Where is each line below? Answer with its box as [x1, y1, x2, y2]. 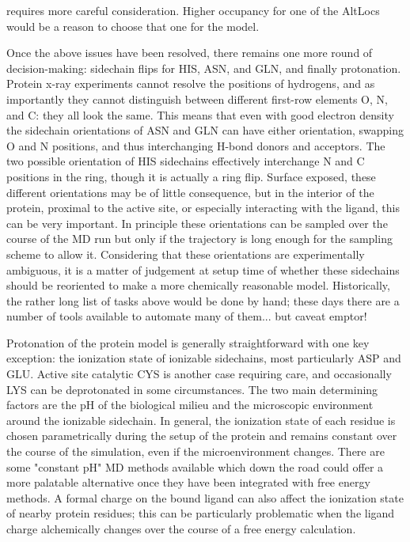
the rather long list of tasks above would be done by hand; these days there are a [6, 292, 400, 309]
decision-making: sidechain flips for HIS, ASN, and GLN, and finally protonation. [6, 59, 401, 76]
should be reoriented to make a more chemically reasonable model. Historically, [6, 277, 390, 294]
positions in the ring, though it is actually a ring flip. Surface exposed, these [6, 168, 376, 184]
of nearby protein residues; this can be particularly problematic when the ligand [6, 505, 395, 521]
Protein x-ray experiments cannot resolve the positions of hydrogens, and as [6, 75, 375, 92]
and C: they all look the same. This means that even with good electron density [6, 106, 394, 123]
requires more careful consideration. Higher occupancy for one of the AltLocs [6, 2, 380, 18]
